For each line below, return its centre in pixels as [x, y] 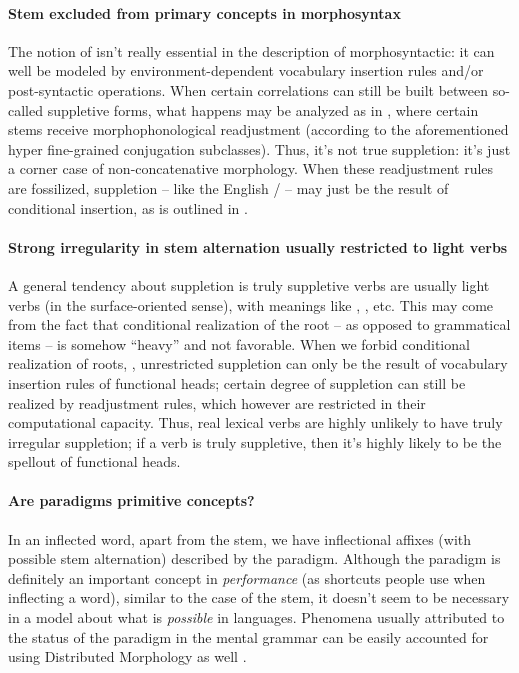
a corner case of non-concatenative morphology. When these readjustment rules [251, 168]
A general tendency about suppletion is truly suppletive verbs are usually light [249, 284]
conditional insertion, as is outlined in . [128, 207]
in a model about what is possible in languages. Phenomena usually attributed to [256, 617]
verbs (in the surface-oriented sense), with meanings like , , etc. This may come [251, 304]
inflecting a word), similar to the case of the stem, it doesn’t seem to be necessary [259, 597]
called [25, 109]
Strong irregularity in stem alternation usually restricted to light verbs [258, 246]
